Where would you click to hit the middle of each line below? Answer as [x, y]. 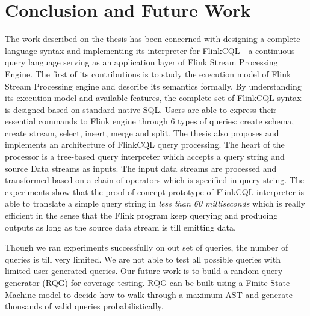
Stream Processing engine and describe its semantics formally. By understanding [153, 86]
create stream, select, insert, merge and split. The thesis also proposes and [142, 132]
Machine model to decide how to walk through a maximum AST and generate [149, 294]
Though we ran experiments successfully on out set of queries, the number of [147, 247]
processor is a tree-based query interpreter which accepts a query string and [145, 156]
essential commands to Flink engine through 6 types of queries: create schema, [150, 121]
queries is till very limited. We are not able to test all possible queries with [143, 259]
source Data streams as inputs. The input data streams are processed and [141, 168]
